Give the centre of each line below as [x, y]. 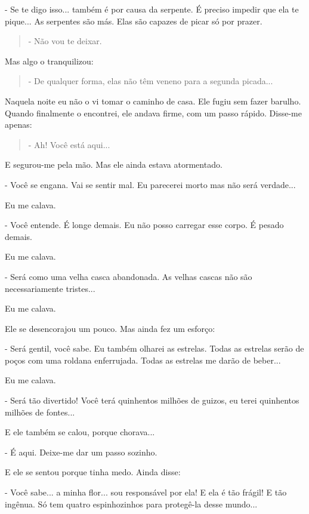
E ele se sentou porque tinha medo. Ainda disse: [93, 472]
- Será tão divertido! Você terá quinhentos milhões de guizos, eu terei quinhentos [152, 400]
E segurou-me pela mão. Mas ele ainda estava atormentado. [114, 164]
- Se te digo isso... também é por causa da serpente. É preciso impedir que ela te [152, 9]
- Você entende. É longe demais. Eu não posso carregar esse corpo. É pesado [144, 225]
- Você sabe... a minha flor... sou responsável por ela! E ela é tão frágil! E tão [146, 492]
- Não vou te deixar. [65, 41]
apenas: [18, 124]
